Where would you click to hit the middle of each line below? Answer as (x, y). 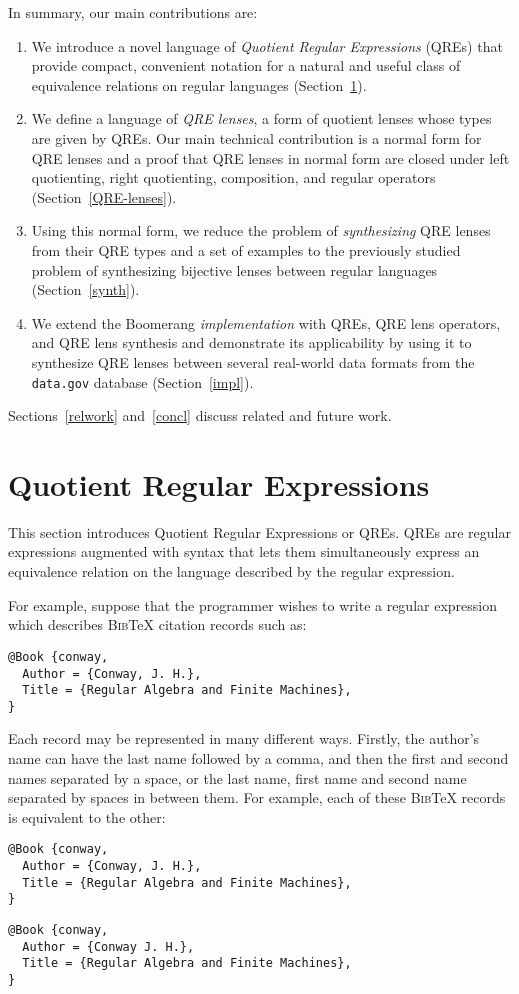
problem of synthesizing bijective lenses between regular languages (234, 269)
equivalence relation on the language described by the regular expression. (231, 571)
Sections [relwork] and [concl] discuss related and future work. (200, 415)
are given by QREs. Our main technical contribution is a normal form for (256, 137)
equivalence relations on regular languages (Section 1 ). (199, 84)
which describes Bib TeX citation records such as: (157, 624)
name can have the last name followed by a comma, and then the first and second (258, 758)
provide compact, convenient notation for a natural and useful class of (246, 65)
